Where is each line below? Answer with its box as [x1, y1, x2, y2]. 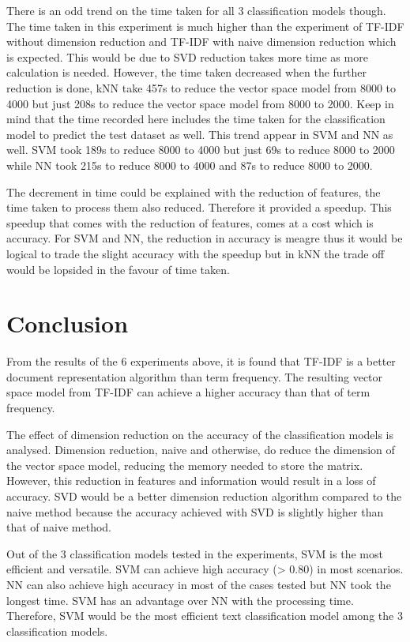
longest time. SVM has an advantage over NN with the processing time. [6, 591, 354, 608]
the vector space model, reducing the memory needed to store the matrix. [6, 456, 363, 473]
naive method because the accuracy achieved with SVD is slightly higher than [6, 503, 384, 520]
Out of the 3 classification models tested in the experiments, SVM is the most [6, 545, 383, 561]
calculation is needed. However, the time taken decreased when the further [6, 64, 367, 81]
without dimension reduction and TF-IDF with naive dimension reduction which [6, 33, 397, 50]
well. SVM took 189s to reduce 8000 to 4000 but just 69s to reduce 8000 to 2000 [6, 141, 395, 158]
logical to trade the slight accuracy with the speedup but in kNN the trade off [6, 245, 385, 261]
